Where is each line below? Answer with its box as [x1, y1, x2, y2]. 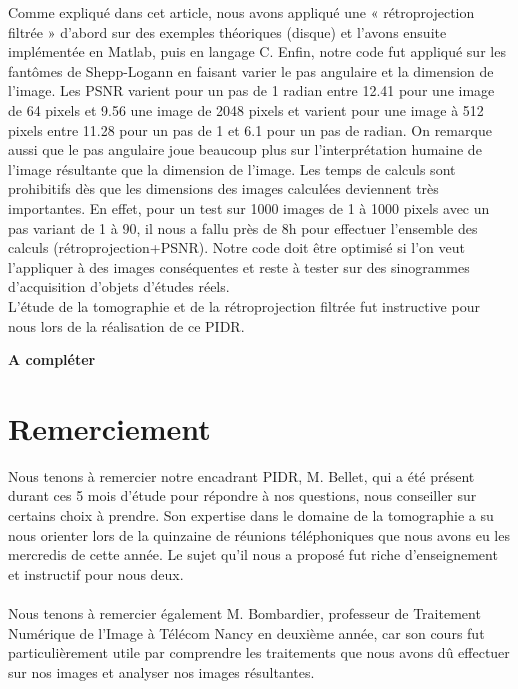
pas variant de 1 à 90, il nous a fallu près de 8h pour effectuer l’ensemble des [8, 217, 478, 238]
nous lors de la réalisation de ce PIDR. [8, 315, 245, 336]
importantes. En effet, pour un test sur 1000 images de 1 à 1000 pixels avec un [8, 197, 490, 218]
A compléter [8, 349, 96, 370]
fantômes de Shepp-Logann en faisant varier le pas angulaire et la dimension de [8, 60, 494, 81]
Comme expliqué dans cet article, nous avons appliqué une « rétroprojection [8, 2, 475, 22]
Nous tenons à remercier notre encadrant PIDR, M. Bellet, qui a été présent [8, 465, 475, 486]
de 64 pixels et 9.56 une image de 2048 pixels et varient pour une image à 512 [8, 99, 484, 120]
